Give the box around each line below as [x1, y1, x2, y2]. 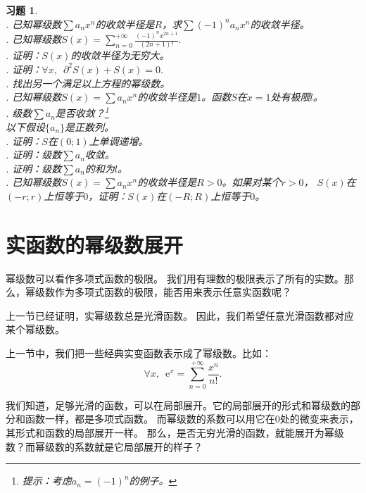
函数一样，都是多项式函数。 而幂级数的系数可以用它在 [25, 411, 275, 426]
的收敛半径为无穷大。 [70, 48, 170, 63]
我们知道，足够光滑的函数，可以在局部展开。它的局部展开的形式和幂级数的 [6, 397, 351, 412]
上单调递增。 [89, 133, 149, 148]
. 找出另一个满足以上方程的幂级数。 [6, 75, 170, 90]
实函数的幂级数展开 [6, 230, 184, 258]
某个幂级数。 [6, 322, 65, 337]
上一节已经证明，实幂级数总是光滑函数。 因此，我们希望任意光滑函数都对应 [6, 308, 354, 323]
